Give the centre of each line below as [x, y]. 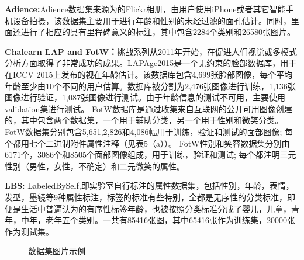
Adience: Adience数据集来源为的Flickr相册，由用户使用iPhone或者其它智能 [145, 9]
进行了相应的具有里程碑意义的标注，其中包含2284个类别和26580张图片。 [158, 32]
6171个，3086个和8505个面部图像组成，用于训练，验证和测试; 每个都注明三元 [151, 155]
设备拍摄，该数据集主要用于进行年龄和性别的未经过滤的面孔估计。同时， [152, 20]
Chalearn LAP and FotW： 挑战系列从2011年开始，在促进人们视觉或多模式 [151, 51]
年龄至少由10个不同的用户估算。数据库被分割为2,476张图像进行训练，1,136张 [150, 86]
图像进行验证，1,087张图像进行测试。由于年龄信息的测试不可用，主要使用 [145, 97]
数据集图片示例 [57, 251]
